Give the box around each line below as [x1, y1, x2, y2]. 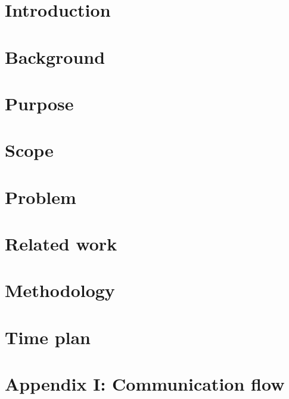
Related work [5, 231, 117, 256]
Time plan [5, 324, 91, 349]
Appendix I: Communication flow [5, 372, 285, 396]
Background [5, 44, 105, 69]
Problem [5, 184, 76, 209]
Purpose [5, 91, 74, 115]
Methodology [5, 278, 115, 302]
